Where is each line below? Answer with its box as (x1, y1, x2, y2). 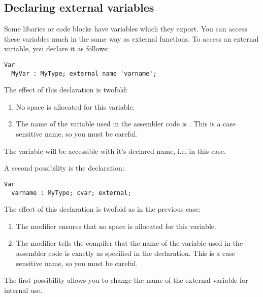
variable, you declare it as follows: (4, 43, 109, 54)
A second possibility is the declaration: (4, 162, 124, 173)
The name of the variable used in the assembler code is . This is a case (16, 118, 236, 129)
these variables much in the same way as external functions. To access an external (4, 33, 259, 44)
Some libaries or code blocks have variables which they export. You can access (4, 23, 247, 34)
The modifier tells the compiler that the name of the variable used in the (16, 238, 243, 248)
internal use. (4, 284, 43, 295)
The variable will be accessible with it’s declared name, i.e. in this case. (4, 145, 226, 156)
